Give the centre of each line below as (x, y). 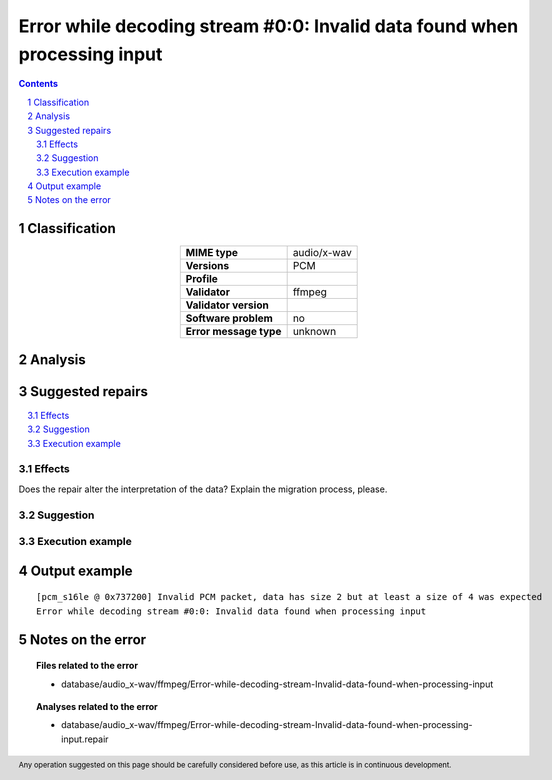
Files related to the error (87, 666)
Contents (38, 84)
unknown (314, 332)
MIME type (212, 253)
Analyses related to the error (97, 706)
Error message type (233, 332)
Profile (202, 279)
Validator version (227, 305)
